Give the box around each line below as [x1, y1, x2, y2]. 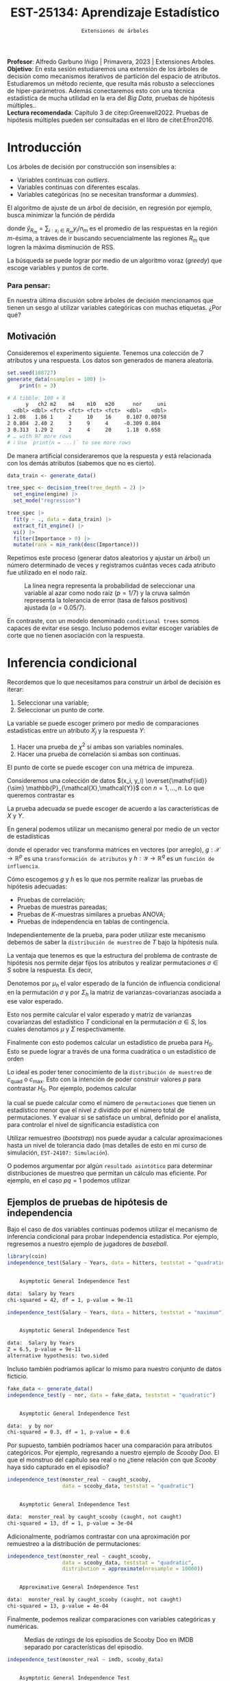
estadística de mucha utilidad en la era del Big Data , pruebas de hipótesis [7, 94, 215, 102]
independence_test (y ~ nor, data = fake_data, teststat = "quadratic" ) [7, 1392, 216, 1399]
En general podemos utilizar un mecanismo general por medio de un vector [7, 825, 220, 833]
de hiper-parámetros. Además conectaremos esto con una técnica [7, 86, 195, 95]
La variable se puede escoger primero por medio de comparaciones [7, 719, 199, 727]
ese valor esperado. [7, 997, 64, 1005]
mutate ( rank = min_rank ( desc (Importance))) [13, 542, 139, 548]
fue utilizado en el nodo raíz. [7, 568, 88, 577]
